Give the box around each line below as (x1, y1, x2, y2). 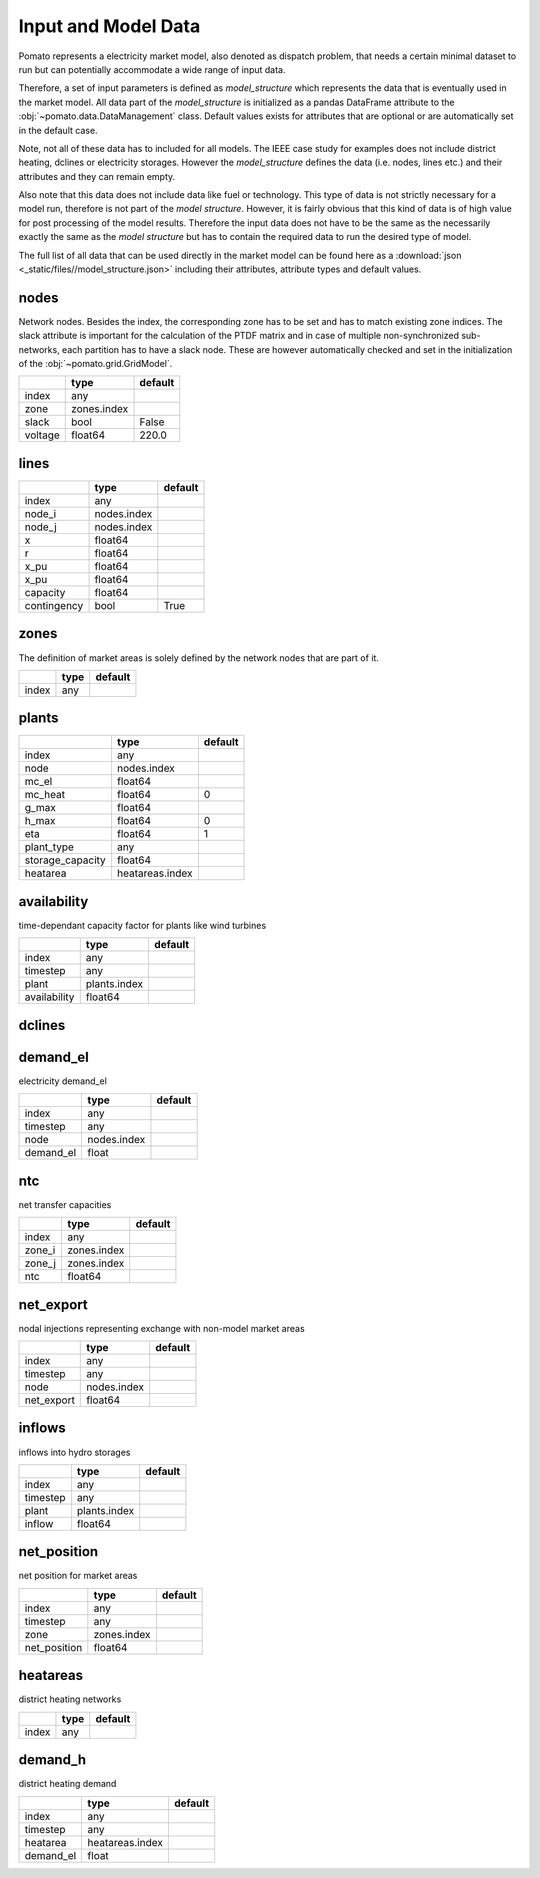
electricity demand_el (18, 1075, 107, 1087)
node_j (24, 520, 57, 534)
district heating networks (18, 1693, 122, 1705)
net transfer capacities (18, 1198, 112, 1210)
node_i (24, 507, 57, 520)
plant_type (24, 840, 75, 854)
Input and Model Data (18, 15, 201, 37)
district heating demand (18, 1778, 117, 1790)
